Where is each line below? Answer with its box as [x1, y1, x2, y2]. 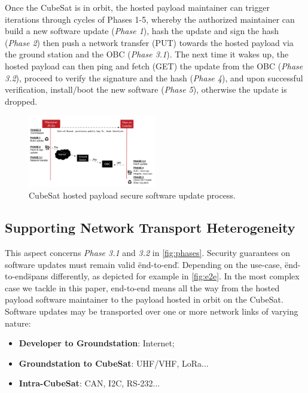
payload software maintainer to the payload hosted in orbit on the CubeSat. [5, 293, 283, 306]
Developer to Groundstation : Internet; [19, 337, 175, 349]
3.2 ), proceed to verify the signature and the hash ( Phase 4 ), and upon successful [5, 71, 303, 84]
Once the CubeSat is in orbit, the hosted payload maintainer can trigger [5, 1, 270, 13]
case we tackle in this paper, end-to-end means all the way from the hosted [5, 281, 280, 294]
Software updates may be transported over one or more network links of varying [5, 304, 298, 317]
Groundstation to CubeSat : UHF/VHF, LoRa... [19, 357, 209, 369]
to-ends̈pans [5, 270, 48, 282]
